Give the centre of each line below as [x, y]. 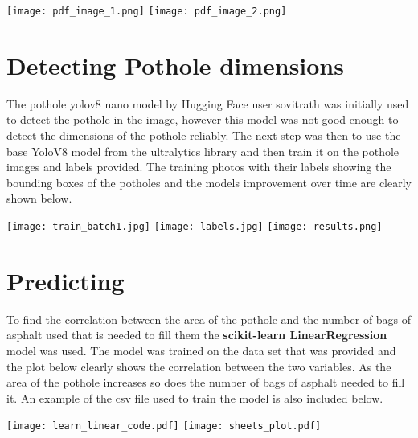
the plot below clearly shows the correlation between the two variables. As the [199, 366]
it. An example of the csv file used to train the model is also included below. [195, 397]
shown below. [39, 198]
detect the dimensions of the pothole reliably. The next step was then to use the [204, 135]
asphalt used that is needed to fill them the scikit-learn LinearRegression [197, 335]
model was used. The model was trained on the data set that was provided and [201, 350]
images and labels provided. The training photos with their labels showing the [199, 167]
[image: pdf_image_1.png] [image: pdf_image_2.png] [147, 11]
